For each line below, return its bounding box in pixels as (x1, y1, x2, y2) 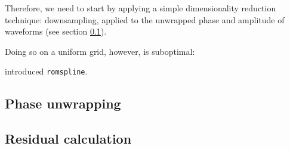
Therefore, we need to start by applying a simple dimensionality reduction (5, 2, 276, 14)
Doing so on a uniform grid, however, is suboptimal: (5, 45, 195, 57)
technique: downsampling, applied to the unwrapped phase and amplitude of (5, 13, 285, 26)
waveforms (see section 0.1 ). (5, 25, 107, 38)
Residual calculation (5, 129, 132, 148)
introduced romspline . (5, 65, 88, 77)
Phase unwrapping (5, 94, 121, 113)
